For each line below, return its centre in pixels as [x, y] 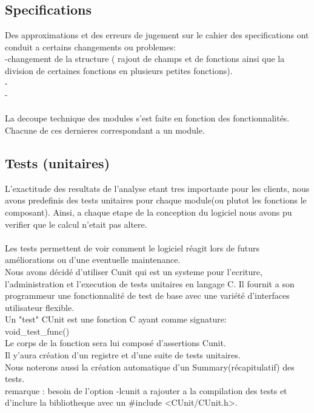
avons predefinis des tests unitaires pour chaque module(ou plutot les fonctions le [156, 200]
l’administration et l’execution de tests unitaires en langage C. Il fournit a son [150, 283]
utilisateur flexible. [40, 307]
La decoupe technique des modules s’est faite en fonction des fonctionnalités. [147, 118]
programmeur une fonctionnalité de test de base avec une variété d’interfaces [147, 295]
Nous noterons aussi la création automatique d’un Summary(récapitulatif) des [150, 367]
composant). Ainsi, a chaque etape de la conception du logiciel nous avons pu [149, 212]
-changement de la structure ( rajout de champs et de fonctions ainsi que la [145, 59]
